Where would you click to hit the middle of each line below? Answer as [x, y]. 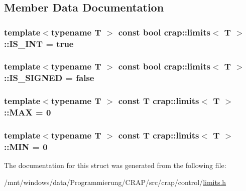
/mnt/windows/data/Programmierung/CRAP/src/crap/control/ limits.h [115, 182]
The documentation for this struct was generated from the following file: [115, 165]
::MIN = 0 [26, 146]
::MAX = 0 [28, 112]
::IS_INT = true [39, 43]
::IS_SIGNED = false [49, 78]
